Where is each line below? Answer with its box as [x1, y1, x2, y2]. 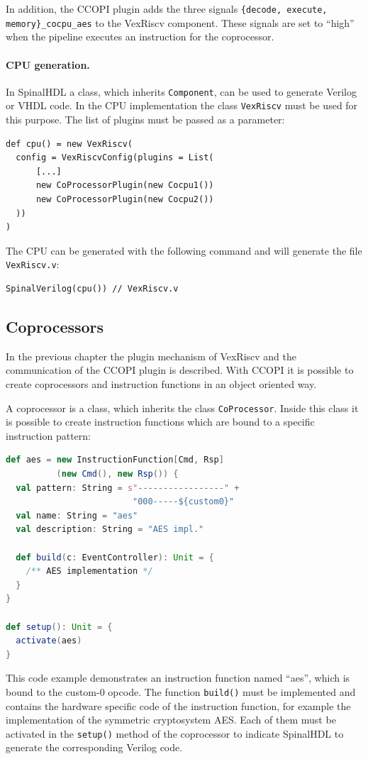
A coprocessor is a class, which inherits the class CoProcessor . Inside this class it [6, 400, 359, 415]
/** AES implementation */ [26, 566, 153, 577]
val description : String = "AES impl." [16, 524, 204, 535]
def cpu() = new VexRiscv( [6, 138, 133, 149]
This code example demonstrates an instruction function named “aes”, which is [6, 670, 350, 685]
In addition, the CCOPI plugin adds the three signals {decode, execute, [6, 1, 328, 16]
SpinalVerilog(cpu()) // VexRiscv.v [6, 284, 179, 294]
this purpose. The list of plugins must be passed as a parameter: [6, 112, 285, 127]
